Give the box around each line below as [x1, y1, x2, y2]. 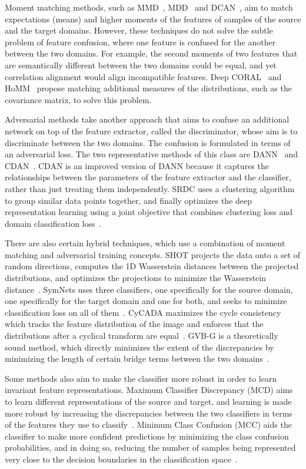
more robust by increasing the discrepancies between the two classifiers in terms [5, 407, 292, 419]
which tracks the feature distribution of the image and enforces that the [5, 318, 264, 330]
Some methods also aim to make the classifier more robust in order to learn [5, 372, 277, 384]
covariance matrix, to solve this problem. [5, 93, 152, 105]
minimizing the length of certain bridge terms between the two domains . [5, 352, 270, 365]
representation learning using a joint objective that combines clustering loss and [5, 206, 293, 218]
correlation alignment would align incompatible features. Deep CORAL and [5, 70, 282, 82]
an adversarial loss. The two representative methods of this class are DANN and [5, 148, 298, 160]
